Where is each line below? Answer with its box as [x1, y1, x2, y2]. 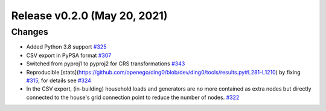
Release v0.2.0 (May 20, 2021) [11, 9, 168, 22]
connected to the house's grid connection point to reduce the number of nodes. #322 [26, 94, 240, 101]
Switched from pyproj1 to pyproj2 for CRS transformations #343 [26, 60, 185, 67]
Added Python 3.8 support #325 [26, 43, 107, 50]
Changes [11, 26, 48, 37]
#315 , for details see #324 [26, 77, 92, 84]
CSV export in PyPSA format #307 [26, 52, 112, 59]
